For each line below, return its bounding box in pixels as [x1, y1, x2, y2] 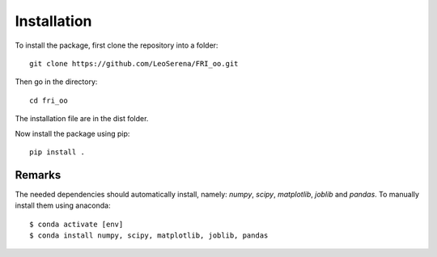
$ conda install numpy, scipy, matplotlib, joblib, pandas [29, 230, 269, 240]
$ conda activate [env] [29, 219, 124, 229]
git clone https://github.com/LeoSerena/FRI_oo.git [29, 59, 239, 68]
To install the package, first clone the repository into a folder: [15, 40, 218, 50]
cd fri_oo [29, 95, 68, 105]
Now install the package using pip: [15, 128, 130, 138]
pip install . [29, 147, 85, 157]
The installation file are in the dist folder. [15, 114, 149, 124]
